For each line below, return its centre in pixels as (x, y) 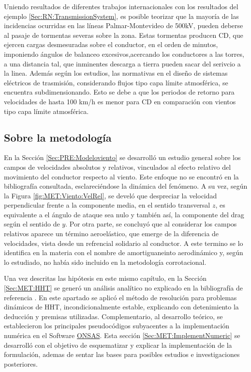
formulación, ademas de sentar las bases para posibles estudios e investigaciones (122, 354)
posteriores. (21, 364)
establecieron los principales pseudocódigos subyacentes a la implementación (117, 326)
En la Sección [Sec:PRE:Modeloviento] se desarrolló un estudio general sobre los (122, 157)
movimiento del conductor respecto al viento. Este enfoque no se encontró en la (121, 176)
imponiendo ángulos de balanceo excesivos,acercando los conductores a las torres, (124, 54)
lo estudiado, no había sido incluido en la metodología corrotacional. (105, 262)
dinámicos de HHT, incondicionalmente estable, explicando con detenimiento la (121, 307)
